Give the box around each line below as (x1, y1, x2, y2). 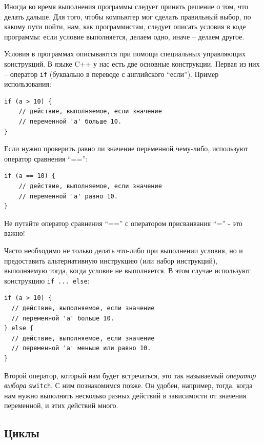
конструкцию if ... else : (4, 275, 90, 286)
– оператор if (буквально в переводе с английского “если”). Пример (4, 68, 219, 79)
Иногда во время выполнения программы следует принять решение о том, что (4, 1, 248, 11)
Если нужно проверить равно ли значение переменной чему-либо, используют (4, 143, 248, 154)
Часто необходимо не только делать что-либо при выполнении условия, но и (4, 245, 243, 255)
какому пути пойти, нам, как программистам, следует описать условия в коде (4, 21, 246, 32)
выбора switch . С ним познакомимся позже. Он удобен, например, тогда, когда (4, 380, 253, 391)
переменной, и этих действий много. (4, 400, 118, 411)
